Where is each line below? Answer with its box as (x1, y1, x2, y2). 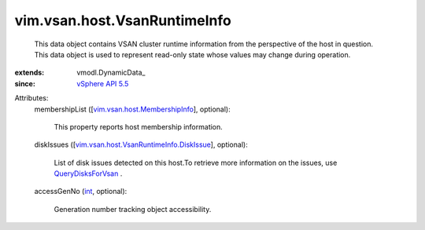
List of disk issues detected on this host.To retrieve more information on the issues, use (54, 158, 338, 167)
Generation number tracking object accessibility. (54, 204, 212, 214)
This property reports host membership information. (54, 122, 224, 131)
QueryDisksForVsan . (54, 169, 123, 178)
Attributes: (14, 93, 49, 103)
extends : (14, 68, 45, 78)
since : (14, 78, 35, 88)
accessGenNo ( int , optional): (34, 187, 128, 196)
